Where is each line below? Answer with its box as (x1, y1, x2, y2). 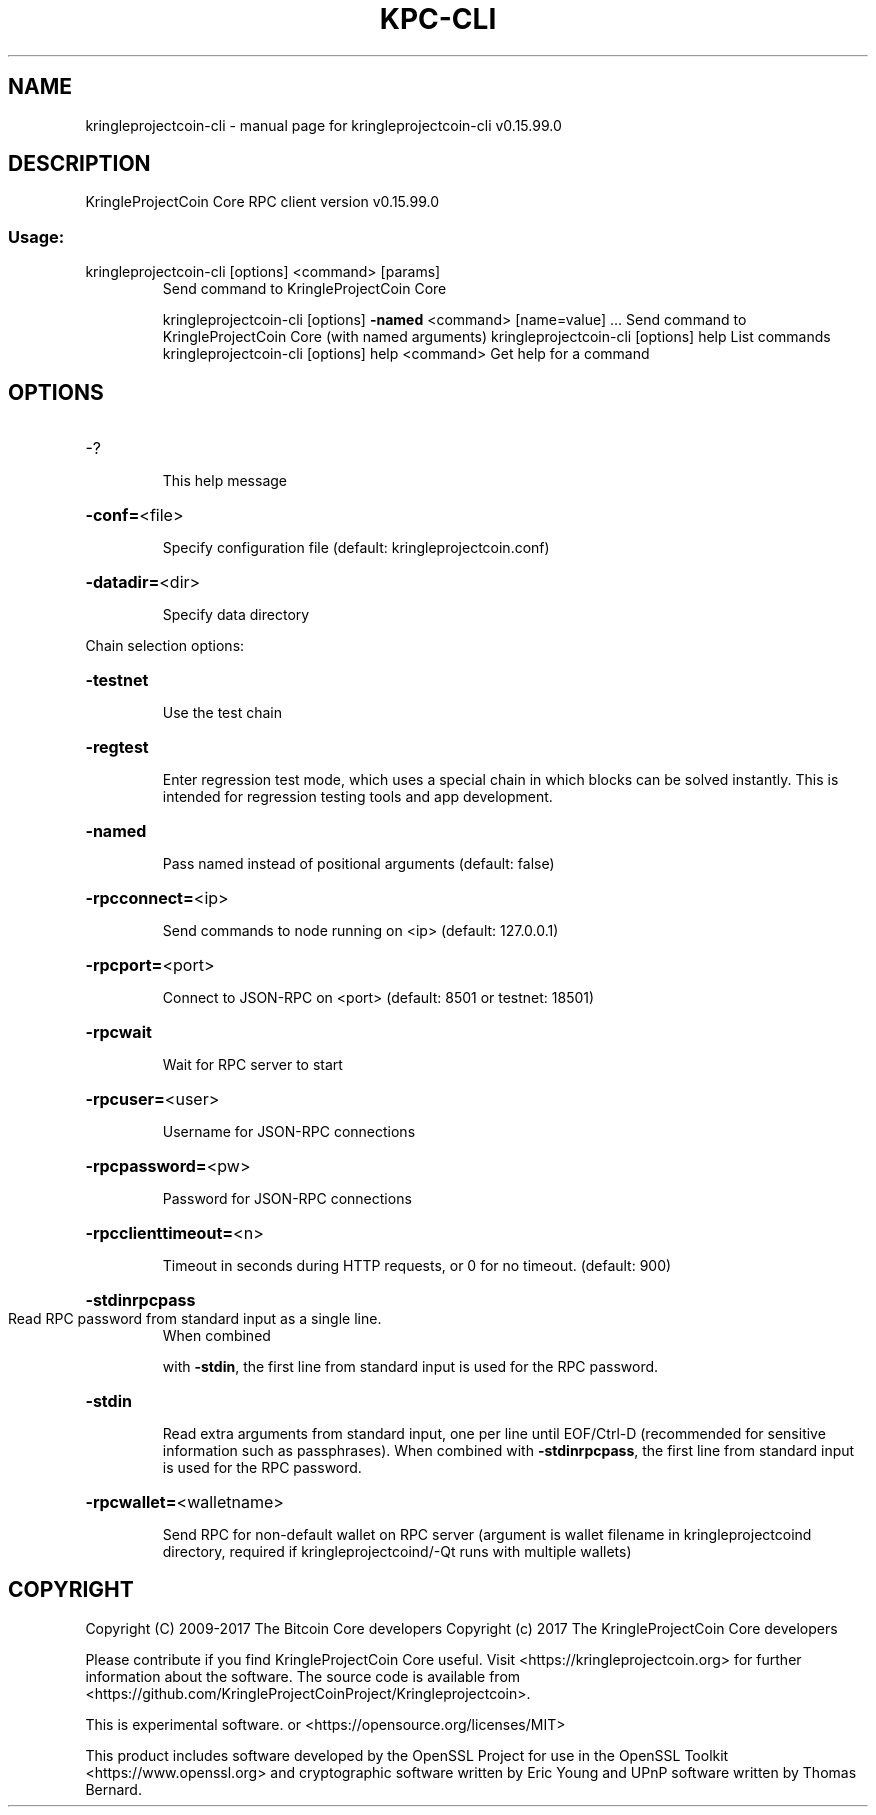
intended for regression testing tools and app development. (162, 788, 553, 806)
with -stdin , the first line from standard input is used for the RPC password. (162, 1358, 659, 1376)
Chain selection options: (85, 637, 245, 655)
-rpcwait (85, 1022, 152, 1043)
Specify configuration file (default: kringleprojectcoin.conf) (162, 539, 550, 557)
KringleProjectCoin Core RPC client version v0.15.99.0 (85, 193, 439, 211)
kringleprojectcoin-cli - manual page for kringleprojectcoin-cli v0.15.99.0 (85, 116, 562, 134)
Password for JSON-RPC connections (162, 1190, 412, 1208)
